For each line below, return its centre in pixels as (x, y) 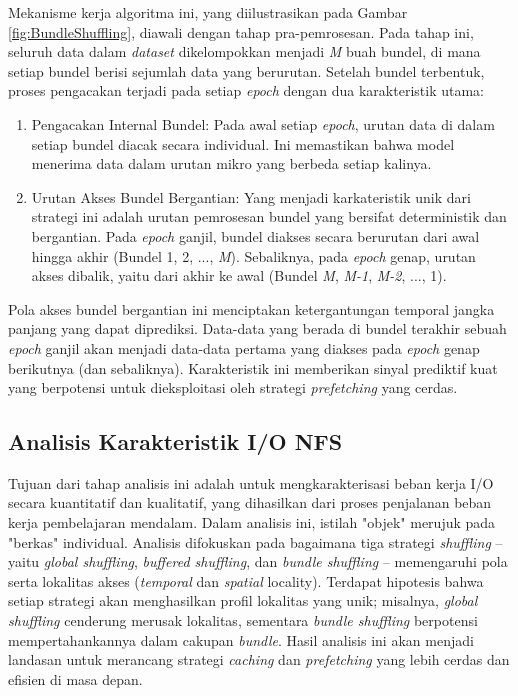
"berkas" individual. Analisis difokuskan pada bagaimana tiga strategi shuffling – (255, 541)
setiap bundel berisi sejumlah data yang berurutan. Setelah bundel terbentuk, (246, 70)
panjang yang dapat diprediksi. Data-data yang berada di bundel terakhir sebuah (257, 328)
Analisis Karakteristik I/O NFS (175, 441)
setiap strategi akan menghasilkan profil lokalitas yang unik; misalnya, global (243, 600)
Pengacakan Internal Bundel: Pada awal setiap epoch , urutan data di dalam (263, 123)
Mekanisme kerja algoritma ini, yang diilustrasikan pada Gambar (208, 12)
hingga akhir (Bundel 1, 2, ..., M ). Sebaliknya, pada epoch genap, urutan (253, 255)
